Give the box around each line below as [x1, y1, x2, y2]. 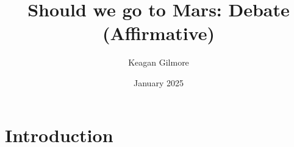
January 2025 [134, 76, 184, 89]
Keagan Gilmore [128, 56, 189, 69]
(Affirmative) [102, 21, 215, 46]
